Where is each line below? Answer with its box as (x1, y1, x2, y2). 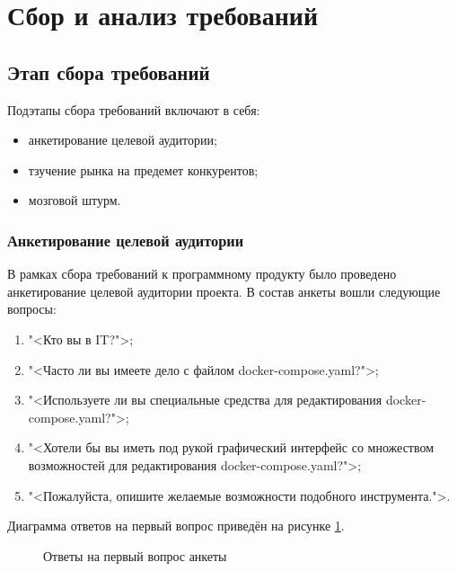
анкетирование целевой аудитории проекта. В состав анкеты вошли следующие (7, 281, 441, 300)
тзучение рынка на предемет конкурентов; (28, 160, 259, 179)
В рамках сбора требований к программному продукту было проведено (7, 264, 397, 283)
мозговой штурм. (28, 191, 121, 210)
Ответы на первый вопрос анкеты (43, 546, 227, 565)
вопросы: (7, 299, 57, 318)
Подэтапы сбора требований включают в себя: (7, 100, 260, 119)
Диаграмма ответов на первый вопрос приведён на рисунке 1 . (7, 516, 345, 535)
